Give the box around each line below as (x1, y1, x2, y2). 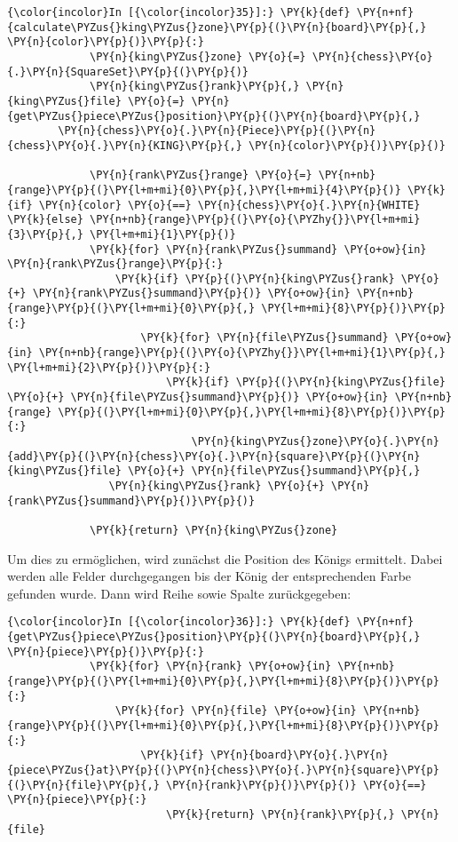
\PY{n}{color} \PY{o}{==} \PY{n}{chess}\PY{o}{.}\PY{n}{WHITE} (38, 198, 421, 211)
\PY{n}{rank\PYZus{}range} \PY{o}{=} (90, 169, 312, 182)
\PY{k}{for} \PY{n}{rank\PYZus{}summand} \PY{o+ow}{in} (90, 242, 427, 256)
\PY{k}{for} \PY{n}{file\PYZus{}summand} (140, 331, 389, 345)
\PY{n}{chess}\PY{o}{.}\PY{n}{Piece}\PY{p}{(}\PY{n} (58, 124, 376, 138)
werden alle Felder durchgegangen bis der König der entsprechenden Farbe (7, 567, 412, 585)
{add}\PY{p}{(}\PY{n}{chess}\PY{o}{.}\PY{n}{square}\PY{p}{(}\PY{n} (7, 449, 421, 463)
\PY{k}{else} (7, 213, 83, 226)
